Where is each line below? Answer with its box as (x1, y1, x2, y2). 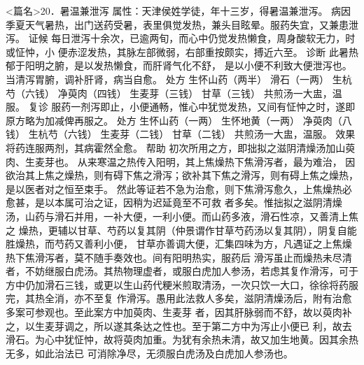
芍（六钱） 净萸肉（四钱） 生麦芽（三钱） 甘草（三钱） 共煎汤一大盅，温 (6, 85, 342, 100)
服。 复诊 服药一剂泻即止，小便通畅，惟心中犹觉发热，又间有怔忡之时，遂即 (6, 99, 356, 114)
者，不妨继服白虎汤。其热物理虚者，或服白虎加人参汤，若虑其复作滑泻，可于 (6, 264, 358, 278)
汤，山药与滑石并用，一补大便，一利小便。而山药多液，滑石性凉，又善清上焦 (6, 208, 358, 223)
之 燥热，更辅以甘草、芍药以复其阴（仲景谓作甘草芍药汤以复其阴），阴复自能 (6, 222, 357, 237)
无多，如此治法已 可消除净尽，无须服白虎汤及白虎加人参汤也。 (6, 345, 293, 360)
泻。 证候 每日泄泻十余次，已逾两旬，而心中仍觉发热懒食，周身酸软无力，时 (6, 31, 356, 45)
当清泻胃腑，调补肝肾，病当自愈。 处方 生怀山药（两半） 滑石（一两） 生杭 (6, 71, 352, 86)
